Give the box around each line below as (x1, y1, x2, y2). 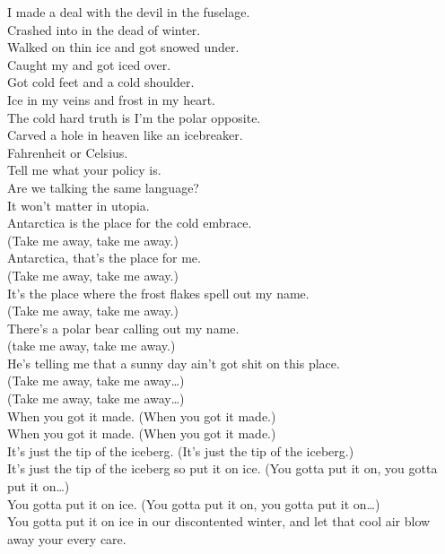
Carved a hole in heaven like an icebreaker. (7, 126, 243, 144)
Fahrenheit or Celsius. (7, 143, 128, 161)
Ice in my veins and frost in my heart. (7, 90, 215, 108)
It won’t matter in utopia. (7, 195, 150, 214)
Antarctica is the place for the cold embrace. (7, 213, 252, 232)
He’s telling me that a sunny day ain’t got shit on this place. (7, 353, 340, 372)
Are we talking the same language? (7, 177, 199, 196)
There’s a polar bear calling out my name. (7, 318, 240, 337)
